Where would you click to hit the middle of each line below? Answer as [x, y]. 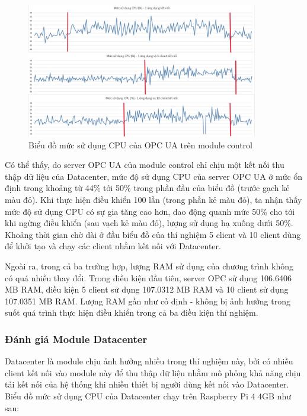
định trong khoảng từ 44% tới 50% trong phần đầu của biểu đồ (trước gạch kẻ [147, 188]
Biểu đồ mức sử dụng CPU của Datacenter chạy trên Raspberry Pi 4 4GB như [148, 396]
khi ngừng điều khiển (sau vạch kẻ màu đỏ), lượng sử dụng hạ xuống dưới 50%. [149, 223]
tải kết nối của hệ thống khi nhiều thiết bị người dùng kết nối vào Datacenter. [147, 384]
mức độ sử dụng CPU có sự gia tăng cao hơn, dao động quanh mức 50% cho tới [150, 211]
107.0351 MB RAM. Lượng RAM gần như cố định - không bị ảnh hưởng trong [148, 301]
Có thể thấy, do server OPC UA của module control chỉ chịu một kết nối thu [145, 165]
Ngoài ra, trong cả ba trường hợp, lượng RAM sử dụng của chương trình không [149, 266]
